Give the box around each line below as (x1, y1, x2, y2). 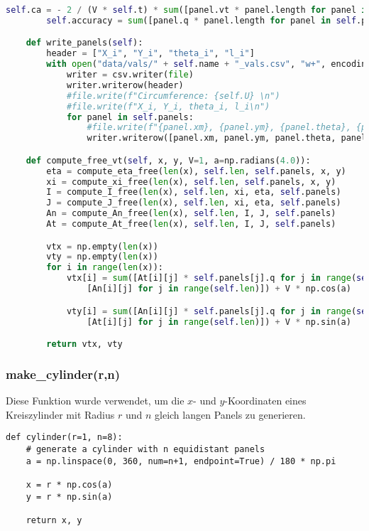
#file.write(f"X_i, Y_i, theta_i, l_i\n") (66, 101, 270, 112)
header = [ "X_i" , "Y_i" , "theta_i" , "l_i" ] (46, 48, 255, 59)
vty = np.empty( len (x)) (46, 252, 158, 262)
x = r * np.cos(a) (26, 479, 113, 490)
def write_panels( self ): (26, 38, 143, 48)
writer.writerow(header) (66, 80, 184, 90)
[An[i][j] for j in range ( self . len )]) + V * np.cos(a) (87, 284, 351, 294)
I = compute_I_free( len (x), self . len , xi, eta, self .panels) (46, 187, 341, 198)
